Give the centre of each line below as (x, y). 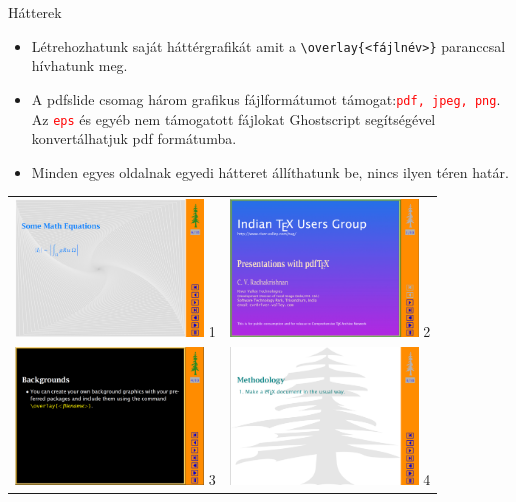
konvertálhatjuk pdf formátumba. (134, 138)
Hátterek (35, 12)
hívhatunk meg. (79, 65)
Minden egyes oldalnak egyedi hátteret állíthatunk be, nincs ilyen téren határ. (270, 171)
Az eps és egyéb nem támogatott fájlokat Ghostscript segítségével (233, 118)
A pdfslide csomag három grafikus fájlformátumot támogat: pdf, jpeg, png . (266, 98)
